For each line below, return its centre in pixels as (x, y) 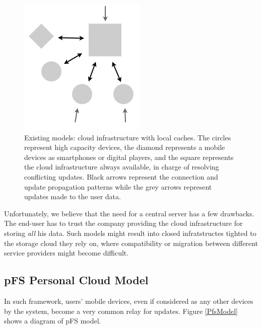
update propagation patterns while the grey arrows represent (118, 186)
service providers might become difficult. (67, 253)
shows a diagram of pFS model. (53, 321)
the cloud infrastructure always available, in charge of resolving (122, 167)
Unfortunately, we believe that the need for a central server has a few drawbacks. (129, 213)
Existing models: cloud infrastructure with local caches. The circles (128, 137)
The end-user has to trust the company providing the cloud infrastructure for (123, 223)
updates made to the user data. (73, 196)
